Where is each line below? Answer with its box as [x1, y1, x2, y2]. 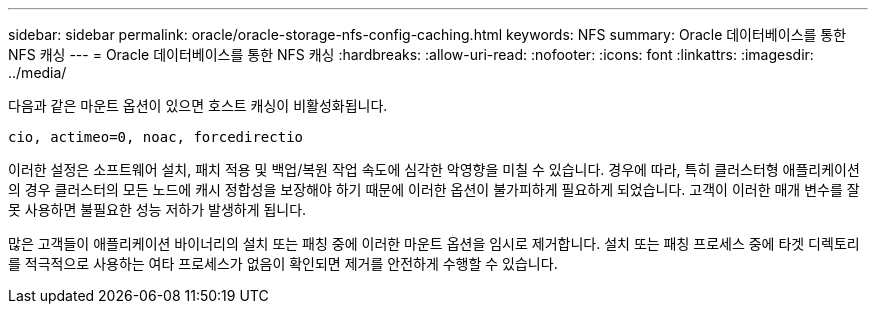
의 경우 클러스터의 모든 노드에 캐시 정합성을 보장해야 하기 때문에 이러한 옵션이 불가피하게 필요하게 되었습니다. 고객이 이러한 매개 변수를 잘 [8, 181, 860, 198]
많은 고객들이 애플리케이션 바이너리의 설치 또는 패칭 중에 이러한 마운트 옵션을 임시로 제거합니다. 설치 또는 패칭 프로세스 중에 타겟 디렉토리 [8, 235, 860, 252]
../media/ [8, 64, 67, 81]
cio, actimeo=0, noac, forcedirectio [8, 129, 304, 145]
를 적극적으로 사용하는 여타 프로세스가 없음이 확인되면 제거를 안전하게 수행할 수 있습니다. [8, 255, 558, 272]
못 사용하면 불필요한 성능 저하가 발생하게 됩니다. [8, 201, 307, 218]
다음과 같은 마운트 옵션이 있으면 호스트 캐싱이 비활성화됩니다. [8, 97, 388, 114]
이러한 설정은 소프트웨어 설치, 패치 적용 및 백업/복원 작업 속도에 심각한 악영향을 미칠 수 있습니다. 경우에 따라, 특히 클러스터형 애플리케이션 [8, 161, 860, 178]
